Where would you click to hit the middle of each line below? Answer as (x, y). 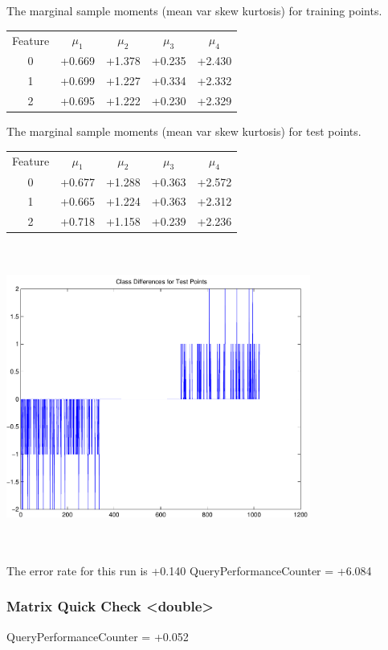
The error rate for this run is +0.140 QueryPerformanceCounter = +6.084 (189, 570)
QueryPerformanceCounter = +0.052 (98, 636)
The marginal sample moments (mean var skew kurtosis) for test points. (184, 131)
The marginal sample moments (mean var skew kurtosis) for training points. (194, 10)
